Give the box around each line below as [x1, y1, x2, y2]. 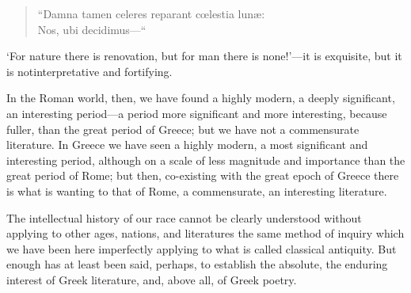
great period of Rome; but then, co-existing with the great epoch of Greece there [6, 167, 399, 184]
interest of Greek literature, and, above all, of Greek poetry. [6, 271, 297, 287]
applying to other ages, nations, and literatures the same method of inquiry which [6, 225, 405, 242]
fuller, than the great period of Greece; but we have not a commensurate [6, 120, 360, 137]
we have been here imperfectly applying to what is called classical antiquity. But [6, 240, 397, 257]
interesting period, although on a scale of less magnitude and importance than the [6, 151, 405, 168]
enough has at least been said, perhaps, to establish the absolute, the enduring [6, 256, 388, 272]
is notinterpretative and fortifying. [6, 63, 173, 79]
